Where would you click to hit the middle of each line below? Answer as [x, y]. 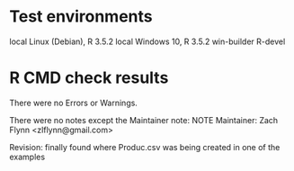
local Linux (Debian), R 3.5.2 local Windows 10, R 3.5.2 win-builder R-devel [147, 41]
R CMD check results [89, 78]
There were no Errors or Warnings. [73, 103]
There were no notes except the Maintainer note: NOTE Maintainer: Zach [144, 120]
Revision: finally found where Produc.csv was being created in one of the [145, 147]
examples [27, 157]
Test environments [81, 17]
